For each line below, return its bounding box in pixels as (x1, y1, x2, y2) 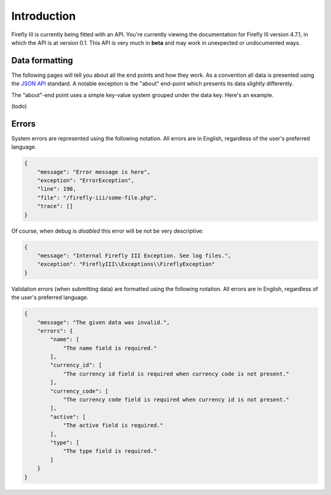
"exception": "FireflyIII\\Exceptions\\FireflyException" (37, 261, 215, 268)
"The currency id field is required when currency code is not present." (63, 370, 289, 377)
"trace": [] (37, 203, 74, 210)
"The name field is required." (63, 345, 158, 351)
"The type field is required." (63, 448, 158, 454)
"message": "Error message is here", (37, 168, 151, 175)
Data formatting (11, 55, 74, 66)
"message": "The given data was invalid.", (37, 319, 170, 325)
